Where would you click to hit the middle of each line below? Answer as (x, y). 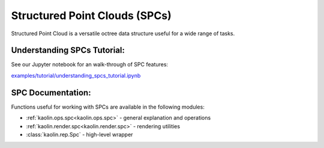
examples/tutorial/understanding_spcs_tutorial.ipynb (76, 75)
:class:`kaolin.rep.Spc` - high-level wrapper (79, 134)
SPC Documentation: (51, 92)
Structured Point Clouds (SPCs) (91, 16)
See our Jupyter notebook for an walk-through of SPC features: (89, 64)
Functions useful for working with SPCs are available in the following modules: (108, 107)
